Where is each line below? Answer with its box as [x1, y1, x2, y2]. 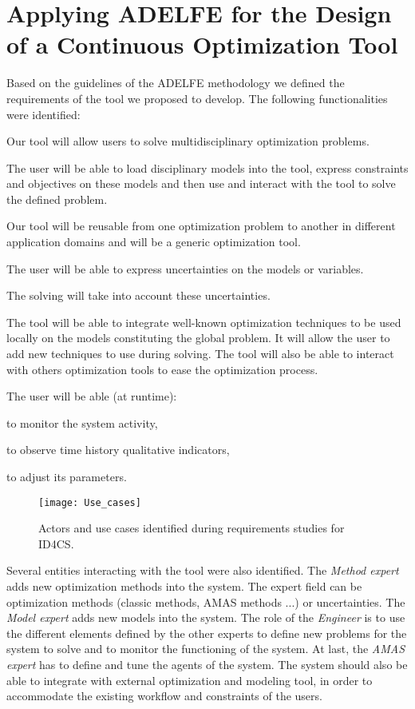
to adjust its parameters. [6, 468, 127, 484]
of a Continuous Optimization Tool [6, 28, 398, 61]
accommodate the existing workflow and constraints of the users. [6, 687, 322, 704]
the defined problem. [6, 190, 108, 207]
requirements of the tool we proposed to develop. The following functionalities [6, 90, 388, 106]
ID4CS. [38, 535, 74, 552]
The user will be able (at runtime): [6, 388, 177, 404]
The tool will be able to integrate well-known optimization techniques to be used [6, 313, 401, 330]
